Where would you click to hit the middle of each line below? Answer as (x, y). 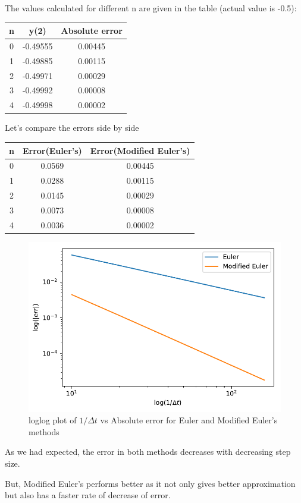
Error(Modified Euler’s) (140, 150)
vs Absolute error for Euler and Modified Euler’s (189, 420)
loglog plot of (53, 420)
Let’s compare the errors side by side (72, 128)
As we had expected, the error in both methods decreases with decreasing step (148, 452)
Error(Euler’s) (52, 150)
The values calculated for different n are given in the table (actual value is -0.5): (151, 8)
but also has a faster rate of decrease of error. (88, 495)
